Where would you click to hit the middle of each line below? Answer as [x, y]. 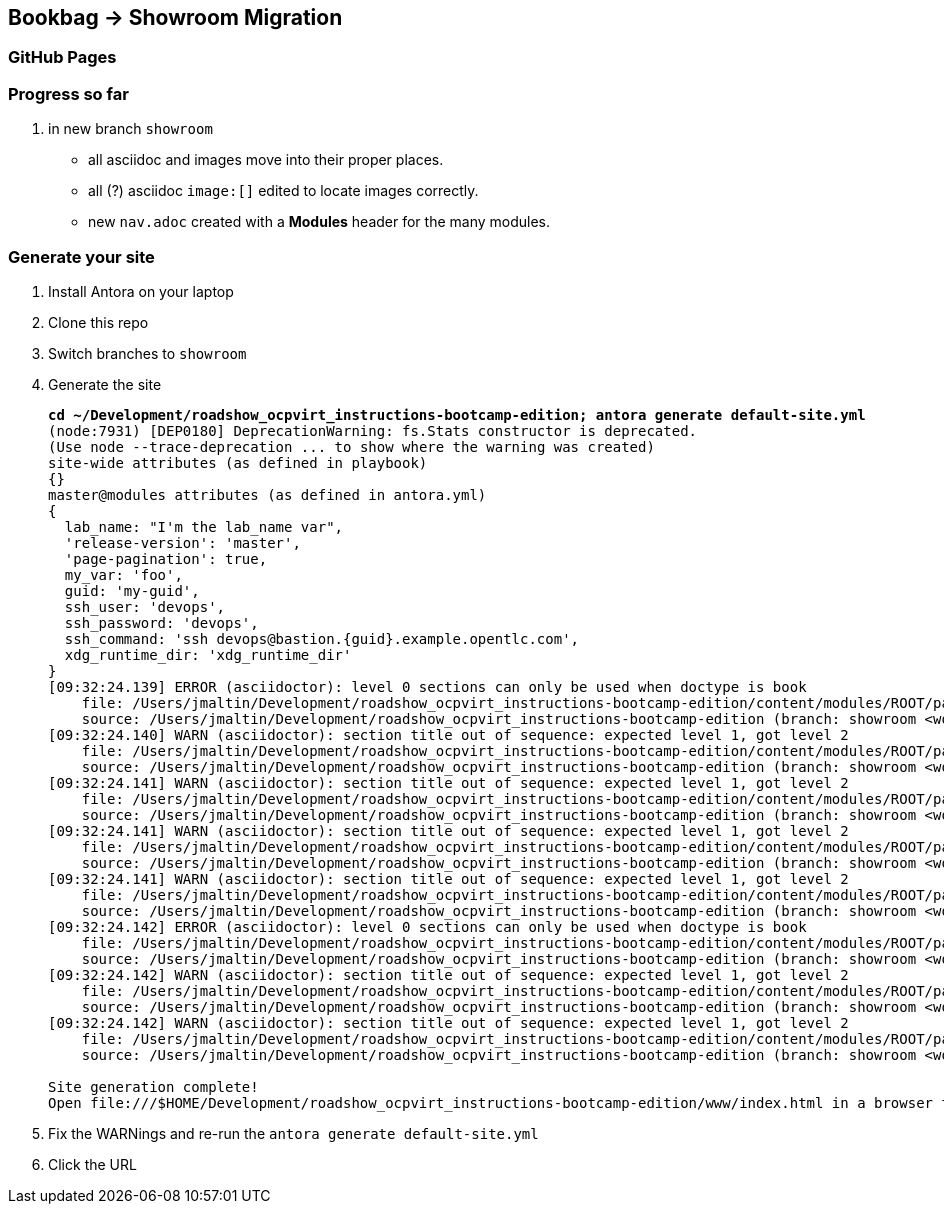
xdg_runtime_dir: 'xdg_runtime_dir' [208, 654]
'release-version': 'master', [182, 542]
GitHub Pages [62, 57]
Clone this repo [98, 322]
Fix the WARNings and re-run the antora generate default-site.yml [293, 1133]
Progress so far [68, 93]
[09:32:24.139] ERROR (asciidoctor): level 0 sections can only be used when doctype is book [427, 686]
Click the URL [92, 1164]
